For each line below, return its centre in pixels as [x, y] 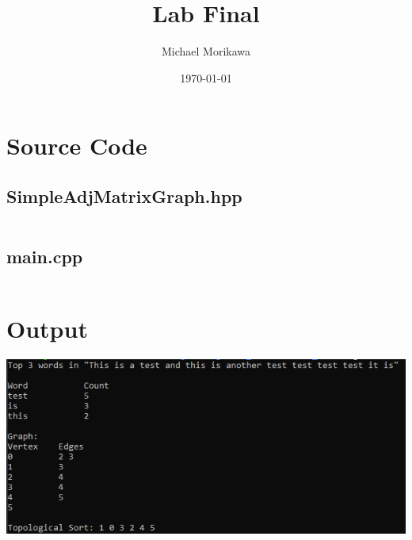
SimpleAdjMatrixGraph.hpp [124, 195]
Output [47, 329]
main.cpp [45, 257]
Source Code [77, 146]
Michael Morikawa [206, 51]
